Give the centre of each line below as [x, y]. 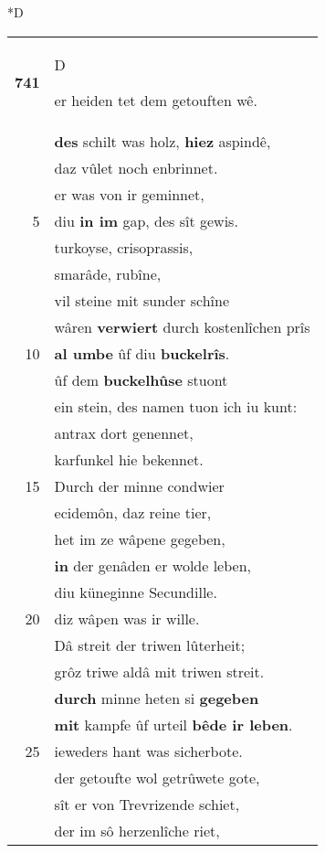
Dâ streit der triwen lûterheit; [150, 645]
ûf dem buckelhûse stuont [141, 379]
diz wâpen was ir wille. [127, 618]
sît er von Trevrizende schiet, [147, 804]
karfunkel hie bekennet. [129, 459]
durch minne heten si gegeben [157, 698]
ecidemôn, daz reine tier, [133, 512]
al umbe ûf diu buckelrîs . [142, 353]
